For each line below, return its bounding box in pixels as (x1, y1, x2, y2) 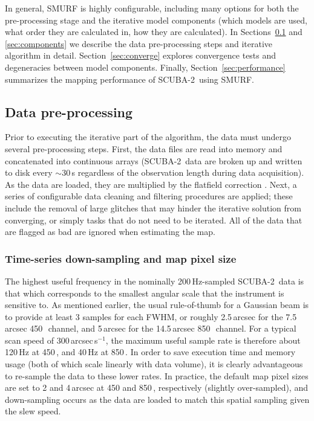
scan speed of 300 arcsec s (5, 333, 98, 346)
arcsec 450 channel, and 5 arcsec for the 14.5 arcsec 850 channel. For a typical (5, 322, 296, 335)
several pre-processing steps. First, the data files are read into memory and (5, 142, 283, 155)
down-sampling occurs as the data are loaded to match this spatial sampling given (5, 393, 310, 405)
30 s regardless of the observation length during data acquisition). (62, 166, 304, 179)
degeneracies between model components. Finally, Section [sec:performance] (5, 60, 286, 73)
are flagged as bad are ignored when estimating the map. (5, 225, 215, 238)
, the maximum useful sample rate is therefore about (105, 333, 301, 346)
